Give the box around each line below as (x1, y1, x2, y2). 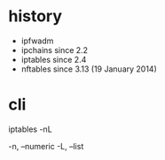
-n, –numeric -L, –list (8, 141, 84, 151)
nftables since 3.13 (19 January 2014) (20, 64, 157, 74)
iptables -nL (8, 124, 52, 134)
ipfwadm (20, 35, 54, 46)
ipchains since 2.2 (20, 44, 89, 55)
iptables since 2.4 (20, 54, 87, 65)
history (8, 6, 63, 27)
